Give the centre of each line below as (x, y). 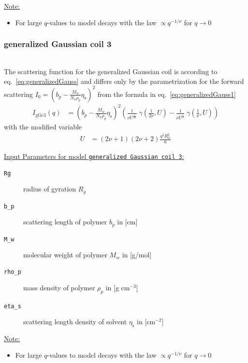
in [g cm (118, 287)
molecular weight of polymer (65, 255)
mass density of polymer (59, 287)
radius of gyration (50, 189)
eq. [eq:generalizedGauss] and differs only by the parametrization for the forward (124, 81)
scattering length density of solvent (75, 322)
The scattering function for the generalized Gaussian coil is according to (111, 71)
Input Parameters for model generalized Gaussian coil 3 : (94, 156)
